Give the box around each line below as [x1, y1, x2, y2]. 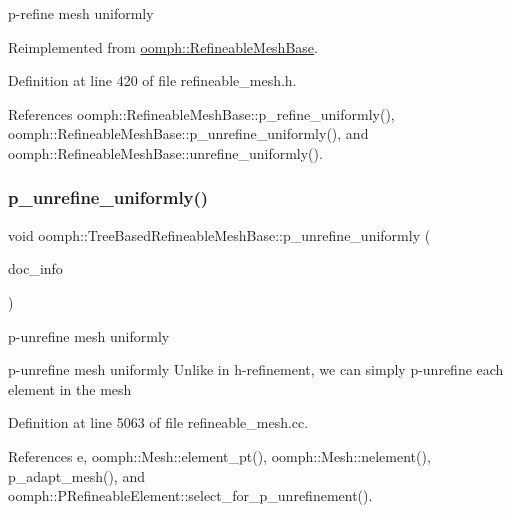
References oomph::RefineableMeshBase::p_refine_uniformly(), [8, 103, 395, 124]
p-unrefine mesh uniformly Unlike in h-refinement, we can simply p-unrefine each [8, 359, 504, 380]
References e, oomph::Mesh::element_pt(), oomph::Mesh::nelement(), [8, 445, 431, 466]
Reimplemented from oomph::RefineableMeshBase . [8, 36, 318, 57]
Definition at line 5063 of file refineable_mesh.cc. [8, 412, 309, 433]
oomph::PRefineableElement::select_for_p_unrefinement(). [8, 485, 373, 506]
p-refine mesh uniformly [8, 3, 154, 23]
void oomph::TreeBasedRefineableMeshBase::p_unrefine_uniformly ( [8, 224, 431, 245]
